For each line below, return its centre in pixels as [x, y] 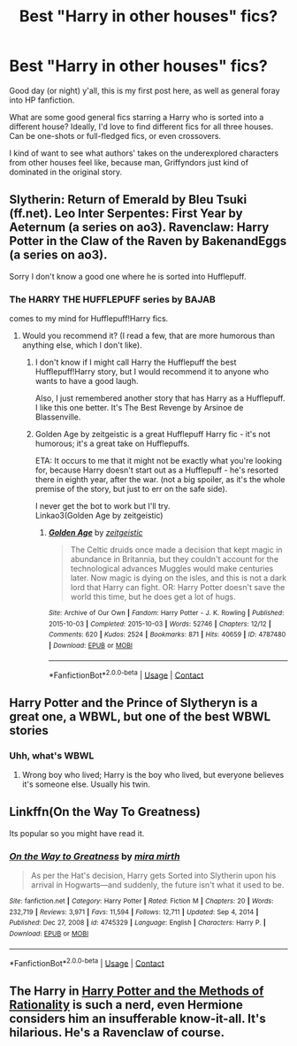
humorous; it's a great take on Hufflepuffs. [112, 443]
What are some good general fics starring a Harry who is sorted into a [137, 117]
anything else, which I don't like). [82, 345]
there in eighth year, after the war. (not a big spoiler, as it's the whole [160, 480]
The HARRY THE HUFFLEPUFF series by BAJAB [113, 299]
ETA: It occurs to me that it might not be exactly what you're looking [159, 461]
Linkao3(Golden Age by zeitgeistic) [99, 516]
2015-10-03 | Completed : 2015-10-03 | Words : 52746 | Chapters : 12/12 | [160, 624]
